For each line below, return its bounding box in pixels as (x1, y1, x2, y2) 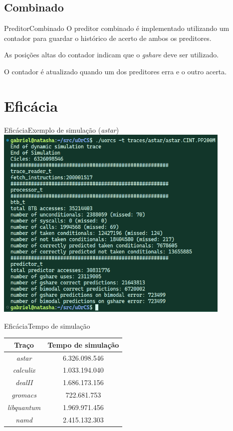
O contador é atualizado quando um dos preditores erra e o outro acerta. (4, 66, 227, 76)
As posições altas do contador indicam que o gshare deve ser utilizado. (4, 49, 219, 60)
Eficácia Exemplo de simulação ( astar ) (4, 124, 119, 135)
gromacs (11, 390, 36, 400)
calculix (12, 365, 35, 375)
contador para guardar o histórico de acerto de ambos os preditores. (4, 32, 212, 43)
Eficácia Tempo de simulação (4, 320, 90, 331)
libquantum (7, 402, 41, 412)
